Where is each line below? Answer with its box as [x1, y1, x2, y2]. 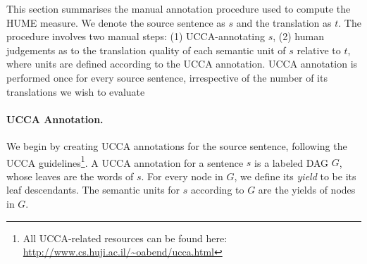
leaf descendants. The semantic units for [6, 182, 180, 197]
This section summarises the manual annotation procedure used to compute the [6, 1, 351, 15]
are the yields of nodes [258, 182, 356, 197]
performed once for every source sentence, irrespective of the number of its [6, 70, 328, 84]
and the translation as [236, 15, 332, 30]
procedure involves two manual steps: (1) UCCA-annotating [6, 29, 266, 44]
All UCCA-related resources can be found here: [23, 230, 228, 245]
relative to [297, 42, 341, 57]
